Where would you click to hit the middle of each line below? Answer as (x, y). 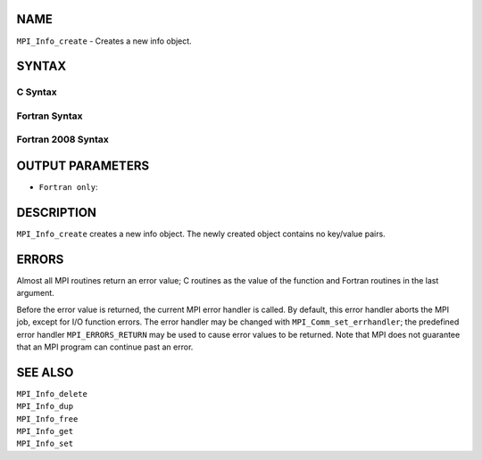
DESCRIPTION (57, 213)
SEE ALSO (45, 372)
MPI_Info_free (47, 419)
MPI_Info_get (45, 431)
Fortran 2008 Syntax (62, 140)
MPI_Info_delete (52, 394)
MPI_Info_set (45, 444)
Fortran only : (68, 187)
